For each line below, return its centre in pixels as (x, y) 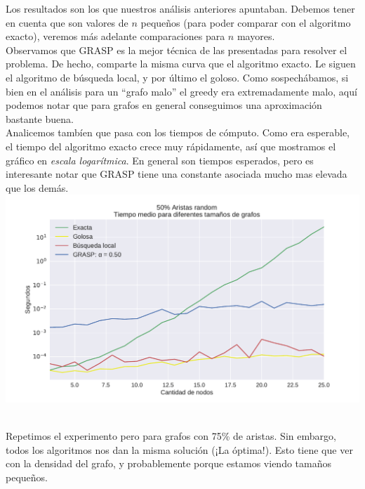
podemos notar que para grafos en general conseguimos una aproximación (164, 105)
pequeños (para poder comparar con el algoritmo (246, 22)
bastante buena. (40, 118)
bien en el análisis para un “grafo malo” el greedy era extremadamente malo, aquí (181, 91)
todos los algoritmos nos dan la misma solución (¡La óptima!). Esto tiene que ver (179, 449)
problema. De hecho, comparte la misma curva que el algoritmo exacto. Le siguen (181, 64)
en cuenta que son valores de (67, 22)
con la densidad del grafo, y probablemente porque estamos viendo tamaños (168, 463)
